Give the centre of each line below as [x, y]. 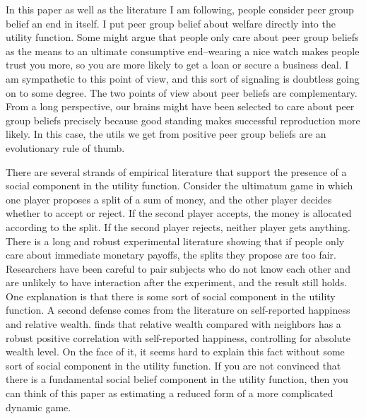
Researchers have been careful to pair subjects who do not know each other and [178, 268]
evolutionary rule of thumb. [65, 147]
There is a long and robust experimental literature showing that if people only [175, 241]
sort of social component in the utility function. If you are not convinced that [173, 365]
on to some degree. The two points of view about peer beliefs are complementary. [182, 92]
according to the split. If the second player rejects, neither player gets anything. [178, 226]
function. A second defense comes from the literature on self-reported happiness [178, 310]
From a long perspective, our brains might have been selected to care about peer [180, 106]
